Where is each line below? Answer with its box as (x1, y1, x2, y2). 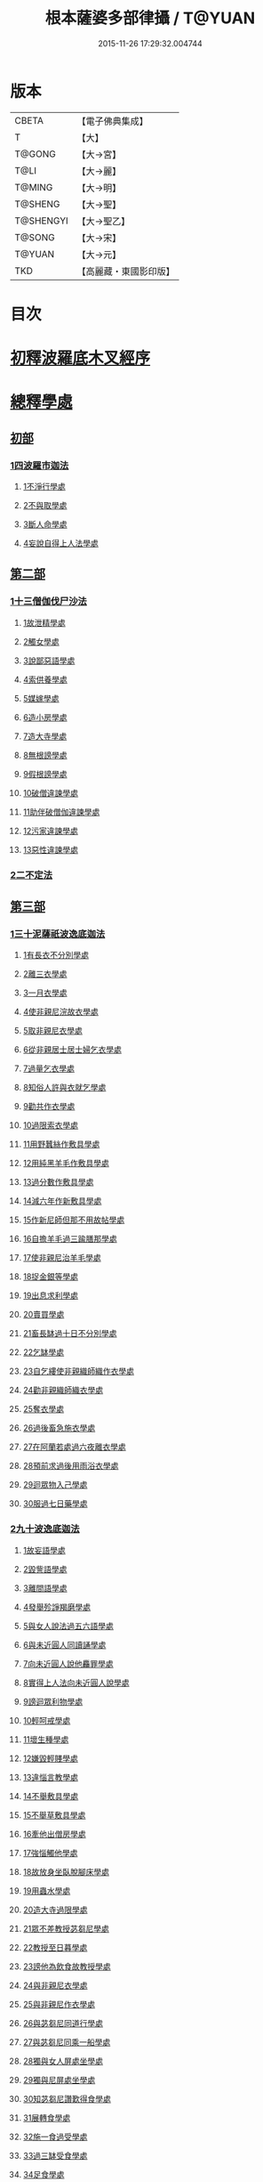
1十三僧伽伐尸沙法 (10, 596, 87, 608)
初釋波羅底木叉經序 (10, 348, 151, 369)
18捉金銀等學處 (22, 1271, 79, 1282)
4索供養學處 (22, 674, 68, 685)
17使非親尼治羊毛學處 (22, 1253, 101, 1263)
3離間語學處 (22, 1582, 68, 1594)
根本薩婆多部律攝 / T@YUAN (44, 8, 256, 28)
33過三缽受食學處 (22, 2150, 88, 2161)
